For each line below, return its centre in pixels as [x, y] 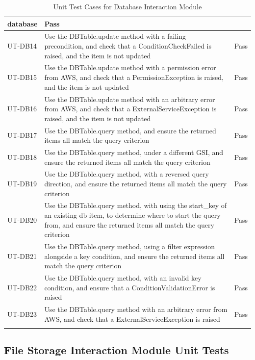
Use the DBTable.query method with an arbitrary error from [136, 309]
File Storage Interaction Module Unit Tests [116, 350]
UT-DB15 [22, 77]
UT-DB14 [22, 46]
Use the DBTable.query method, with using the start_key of [136, 205]
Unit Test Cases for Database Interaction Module [127, 6]
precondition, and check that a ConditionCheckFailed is [128, 46]
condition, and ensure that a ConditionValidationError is [130, 287]
